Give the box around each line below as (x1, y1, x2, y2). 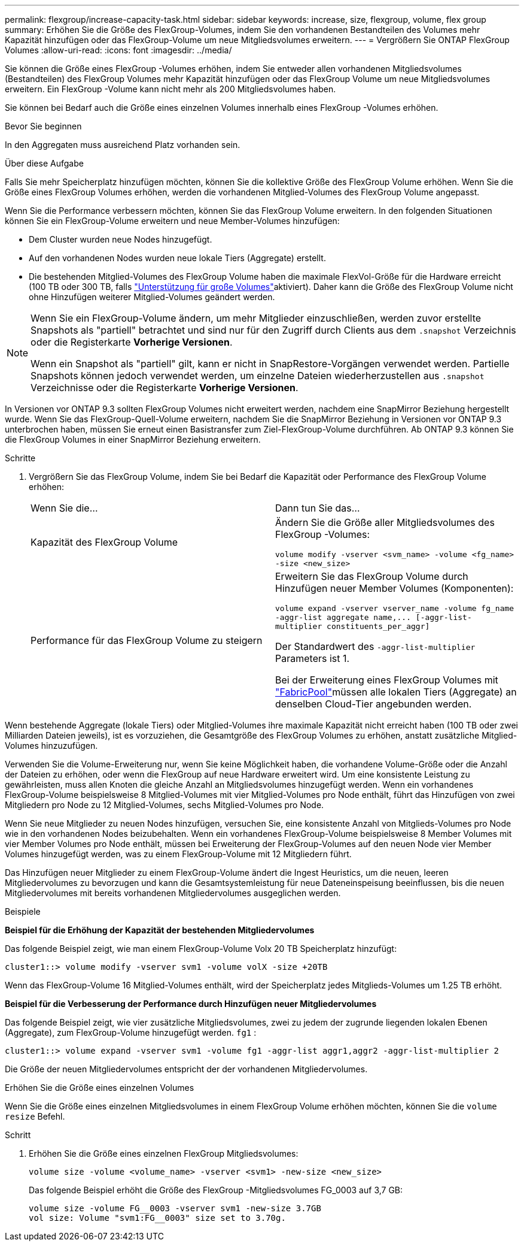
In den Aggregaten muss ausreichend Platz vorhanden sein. (5, 140, 240, 150)
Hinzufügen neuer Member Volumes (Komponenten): (275, 582, 514, 594)
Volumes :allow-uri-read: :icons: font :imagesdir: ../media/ (5, 45, 232, 55)
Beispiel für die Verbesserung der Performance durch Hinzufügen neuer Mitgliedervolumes (5, 999, 377, 1009)
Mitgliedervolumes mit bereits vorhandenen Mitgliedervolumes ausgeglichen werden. (5, 888, 341, 898)
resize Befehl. (5, 1111, 65, 1121)
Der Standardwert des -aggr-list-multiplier (275, 640, 476, 652)
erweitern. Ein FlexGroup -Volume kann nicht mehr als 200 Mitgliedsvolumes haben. (5, 84, 336, 94)
